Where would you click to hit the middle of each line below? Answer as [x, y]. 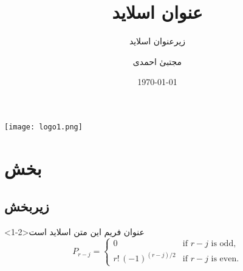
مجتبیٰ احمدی [157, 61]
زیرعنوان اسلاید [157, 41]
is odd [222, 244]
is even [224, 259]
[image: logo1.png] [43, 127]
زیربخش [27, 206]
